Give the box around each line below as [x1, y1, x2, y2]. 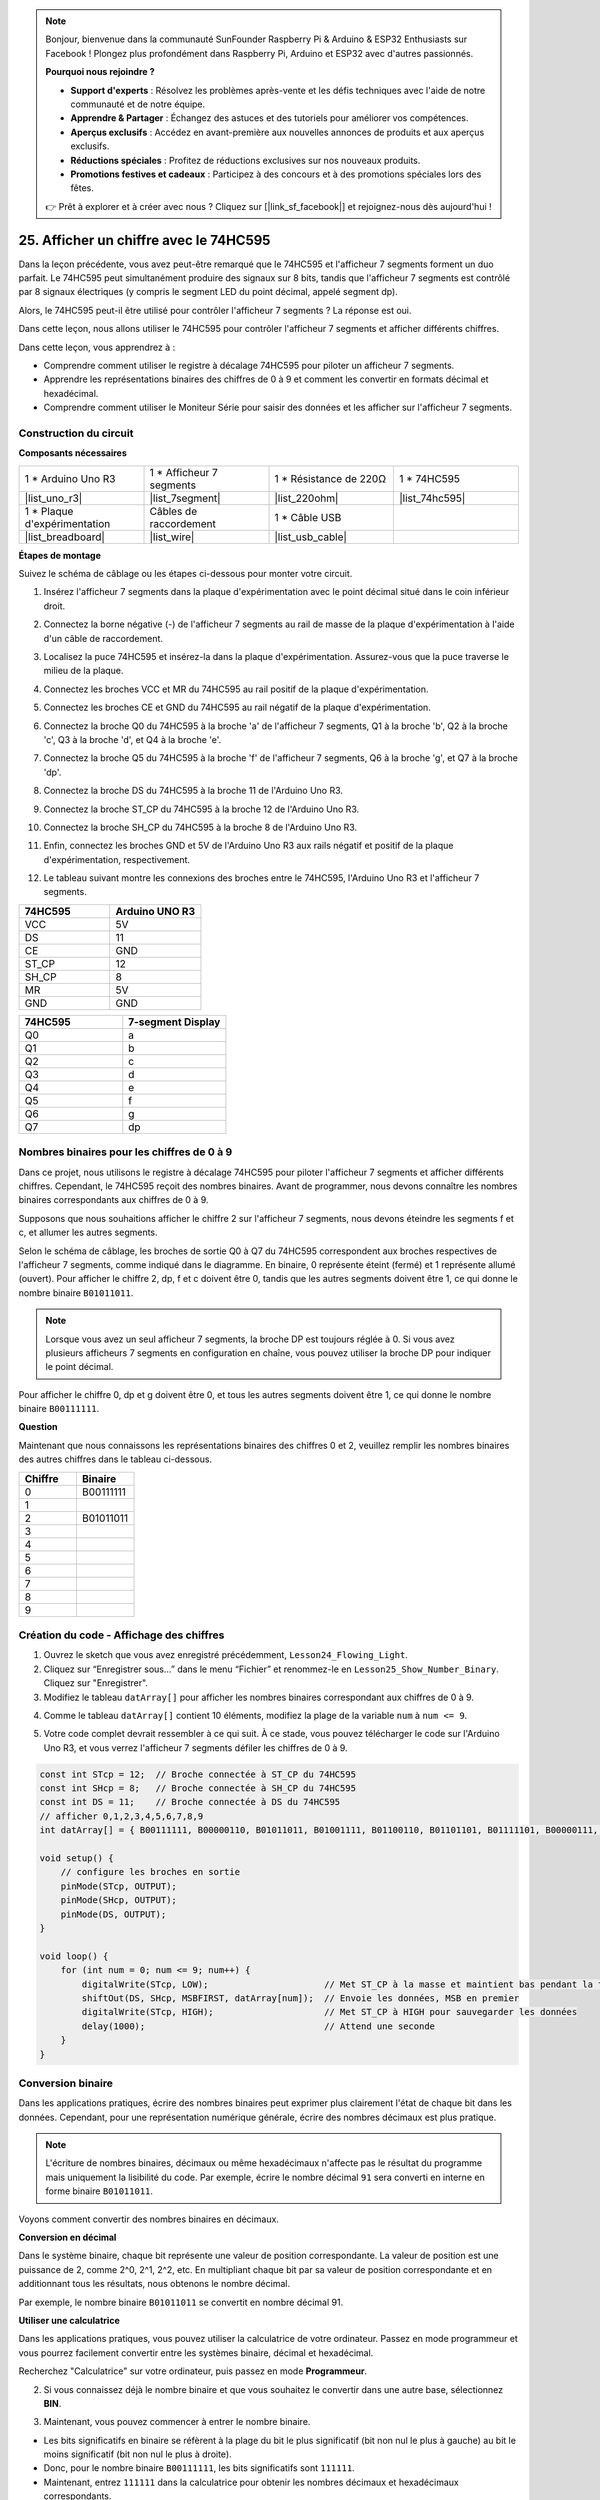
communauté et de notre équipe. [70, 98, 206, 110]
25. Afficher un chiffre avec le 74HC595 [18, 231, 271, 249]
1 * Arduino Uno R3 [24, 471, 116, 485]
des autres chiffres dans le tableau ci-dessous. [18, 1453, 213, 1465]
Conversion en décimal [18, 2231, 117, 2243]
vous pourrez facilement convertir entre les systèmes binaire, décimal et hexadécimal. [18, 2346, 374, 2359]
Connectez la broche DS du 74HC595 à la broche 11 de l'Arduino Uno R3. [43, 785, 344, 797]
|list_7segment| [149, 491, 221, 505]
